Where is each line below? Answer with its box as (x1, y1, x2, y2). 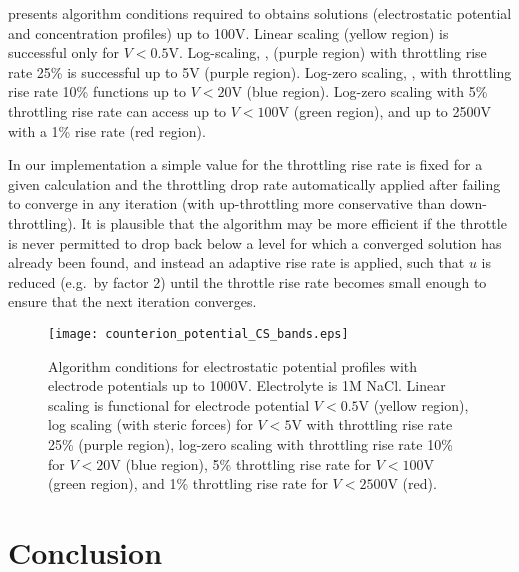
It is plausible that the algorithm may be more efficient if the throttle (81, 212, 507, 233)
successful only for (8, 42, 120, 63)
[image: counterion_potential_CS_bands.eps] (48, 326, 349, 341)
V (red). (387, 473, 437, 494)
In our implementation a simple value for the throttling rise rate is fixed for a (8, 154, 483, 175)
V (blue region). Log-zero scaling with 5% (231, 81, 488, 102)
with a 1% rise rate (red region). (8, 120, 206, 141)
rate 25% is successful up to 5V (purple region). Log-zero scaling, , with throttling (8, 61, 512, 82)
